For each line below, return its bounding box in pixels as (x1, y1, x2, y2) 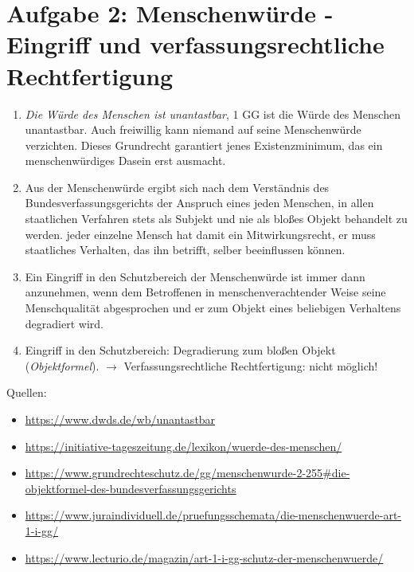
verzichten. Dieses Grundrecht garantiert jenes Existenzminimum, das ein (25, 136, 383, 153)
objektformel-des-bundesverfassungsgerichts (25, 480, 236, 496)
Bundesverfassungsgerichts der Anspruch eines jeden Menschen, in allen (25, 194, 374, 211)
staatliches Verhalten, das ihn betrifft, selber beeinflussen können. (25, 241, 346, 258)
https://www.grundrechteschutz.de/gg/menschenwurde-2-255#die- (25, 464, 350, 481)
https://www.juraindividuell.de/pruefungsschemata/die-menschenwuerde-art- (25, 507, 402, 523)
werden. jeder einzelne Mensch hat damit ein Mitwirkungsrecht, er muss (25, 225, 376, 242)
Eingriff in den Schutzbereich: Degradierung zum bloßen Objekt (25, 342, 336, 358)
